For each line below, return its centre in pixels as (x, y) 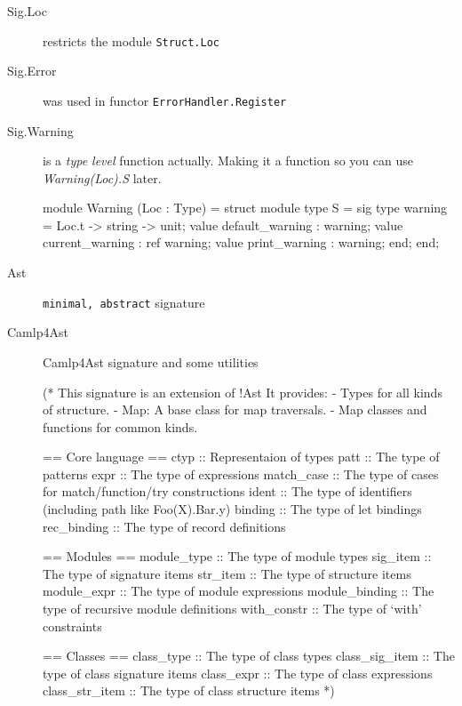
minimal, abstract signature (124, 302)
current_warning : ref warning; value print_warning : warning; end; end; (241, 242)
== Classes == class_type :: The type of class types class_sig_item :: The (249, 656)
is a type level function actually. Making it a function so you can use (228, 160)
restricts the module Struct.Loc (131, 40)
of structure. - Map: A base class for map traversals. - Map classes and (235, 409)
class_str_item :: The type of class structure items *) (189, 690)
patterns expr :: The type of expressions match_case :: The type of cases (241, 473)
